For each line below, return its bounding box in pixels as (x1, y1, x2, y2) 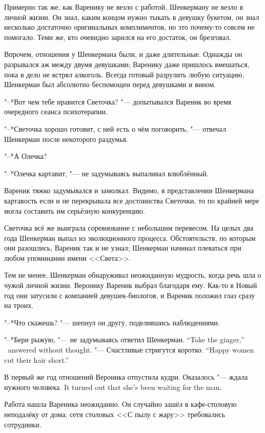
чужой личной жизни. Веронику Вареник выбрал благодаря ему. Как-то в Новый (4, 280, 257, 291)
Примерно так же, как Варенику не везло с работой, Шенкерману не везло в (4, 2, 243, 12)
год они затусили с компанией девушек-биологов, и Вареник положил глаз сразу (4, 290, 255, 300)
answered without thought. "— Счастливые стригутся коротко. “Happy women (7, 344, 254, 355)
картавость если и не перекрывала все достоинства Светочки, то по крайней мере (4, 195, 259, 205)
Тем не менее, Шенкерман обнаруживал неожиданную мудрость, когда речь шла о (4, 270, 261, 280)
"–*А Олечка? (4, 151, 47, 161)
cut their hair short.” (4, 354, 69, 365)
